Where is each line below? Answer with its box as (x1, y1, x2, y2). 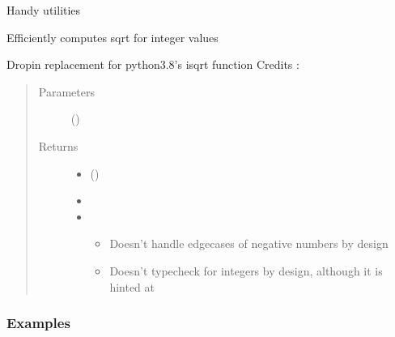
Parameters (38, 83, 95, 100)
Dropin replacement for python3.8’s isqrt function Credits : (6, 56, 299, 73)
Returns (38, 137, 79, 154)
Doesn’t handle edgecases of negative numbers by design (109, 235, 389, 252)
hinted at (109, 278, 155, 295)
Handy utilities (6, 2, 81, 18)
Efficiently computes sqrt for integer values (6, 28, 219, 45)
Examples (6, 313, 70, 333)
